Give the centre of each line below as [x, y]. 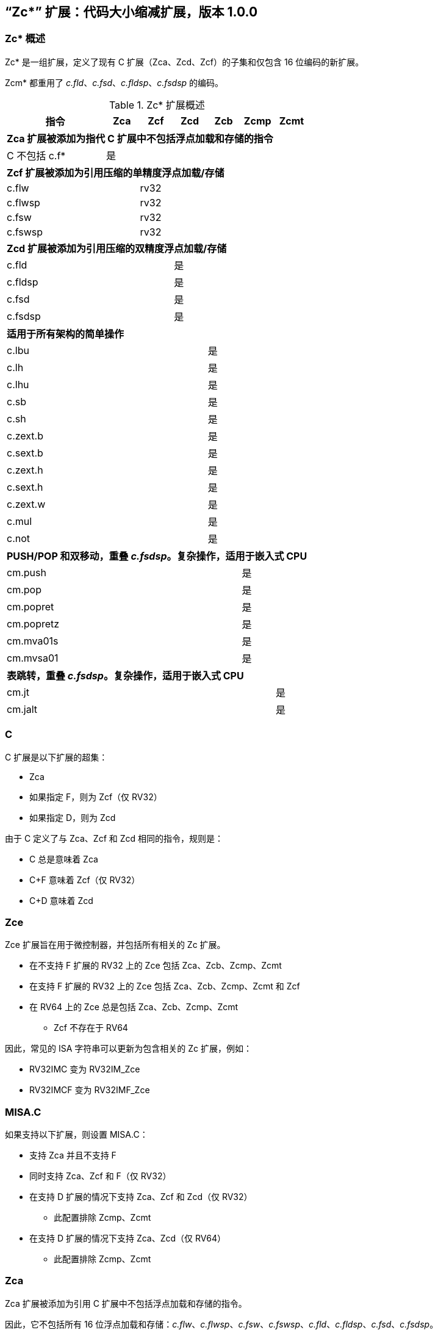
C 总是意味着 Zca [64, 859]
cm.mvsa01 [33, 658]
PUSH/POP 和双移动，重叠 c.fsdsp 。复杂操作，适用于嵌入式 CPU [157, 556]
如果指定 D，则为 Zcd [73, 817]
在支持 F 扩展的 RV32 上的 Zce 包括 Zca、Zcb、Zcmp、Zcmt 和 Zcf [165, 986]
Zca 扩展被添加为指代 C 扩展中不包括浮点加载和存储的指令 [140, 138]
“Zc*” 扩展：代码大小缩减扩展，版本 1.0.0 [131, 12]
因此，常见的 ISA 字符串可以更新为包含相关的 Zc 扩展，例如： [128, 1049]
